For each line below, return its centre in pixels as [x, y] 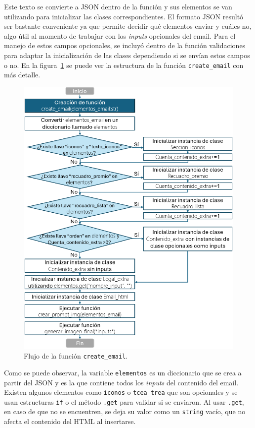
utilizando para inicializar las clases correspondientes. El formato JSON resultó [124, 16]
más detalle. [22, 75]
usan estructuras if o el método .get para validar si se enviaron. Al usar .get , [124, 401]
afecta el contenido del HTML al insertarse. [70, 421]
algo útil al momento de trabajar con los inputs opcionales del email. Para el [120, 35]
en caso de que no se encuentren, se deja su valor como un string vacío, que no [125, 411]
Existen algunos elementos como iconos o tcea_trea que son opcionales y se [121, 392]
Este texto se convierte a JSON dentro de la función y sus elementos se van [118, 6]
